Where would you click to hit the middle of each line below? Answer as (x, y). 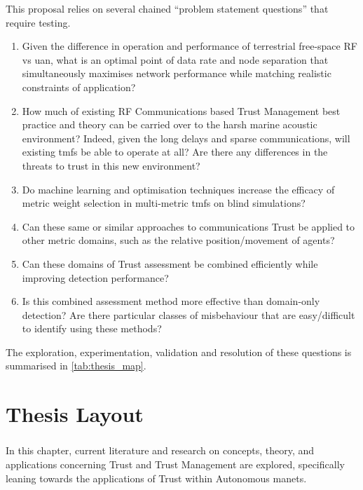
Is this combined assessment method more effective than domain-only (171, 301)
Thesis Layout (75, 414)
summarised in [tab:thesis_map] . (76, 366)
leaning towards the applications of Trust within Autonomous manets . (156, 478)
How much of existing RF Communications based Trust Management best (181, 110)
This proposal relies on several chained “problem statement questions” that (167, 8)
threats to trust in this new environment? (111, 165)
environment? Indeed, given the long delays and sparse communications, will (186, 138)
